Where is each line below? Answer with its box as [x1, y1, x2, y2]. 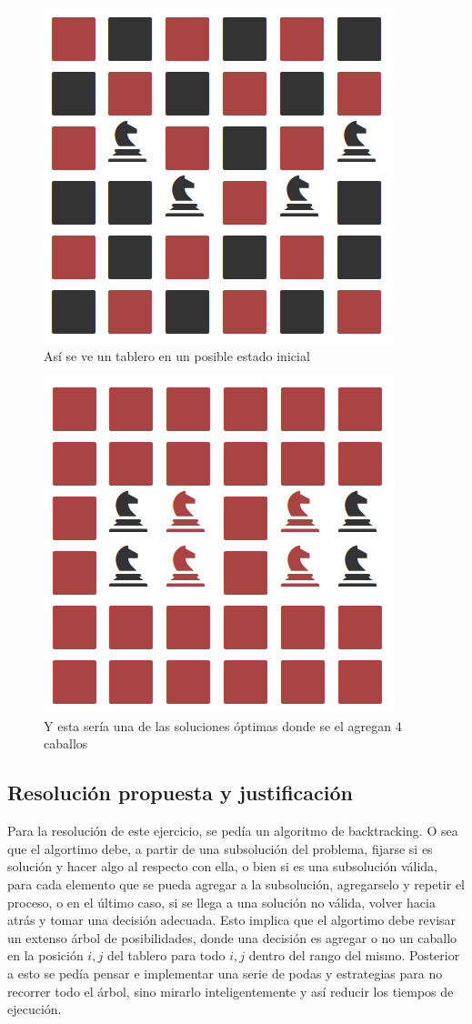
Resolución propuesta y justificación [7, 778, 353, 807]
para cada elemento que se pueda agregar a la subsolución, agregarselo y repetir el [7, 874, 465, 893]
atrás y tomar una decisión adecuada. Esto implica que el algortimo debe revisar [7, 910, 457, 929]
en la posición [7, 946, 84, 965]
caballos [44, 734, 88, 753]
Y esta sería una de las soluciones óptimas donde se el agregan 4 [44, 716, 402, 735]
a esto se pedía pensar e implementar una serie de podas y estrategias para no [7, 963, 443, 982]
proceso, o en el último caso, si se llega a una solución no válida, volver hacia [7, 892, 436, 911]
